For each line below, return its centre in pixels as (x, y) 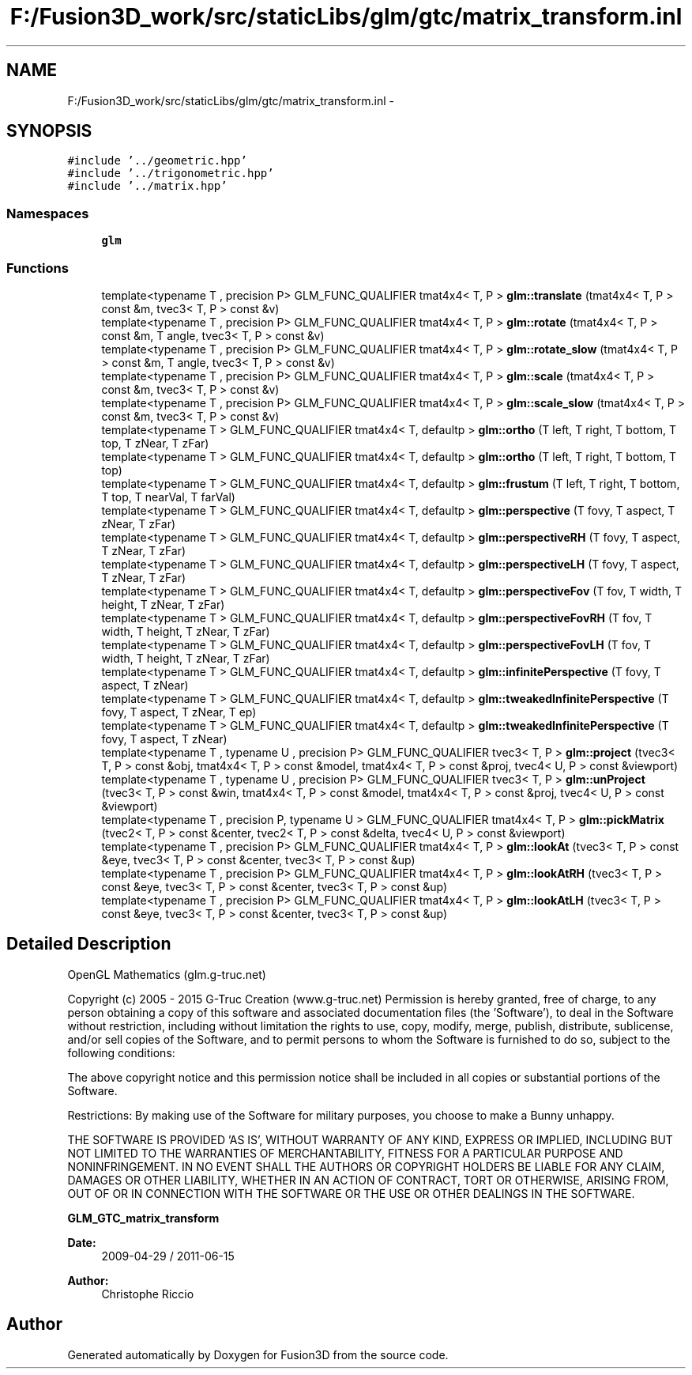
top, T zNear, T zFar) (155, 443)
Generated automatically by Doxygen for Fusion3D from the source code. (258, 1354)
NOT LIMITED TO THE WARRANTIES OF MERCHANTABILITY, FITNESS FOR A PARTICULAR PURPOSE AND (345, 1153)
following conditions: (121, 1052)
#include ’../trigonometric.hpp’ (171, 174)
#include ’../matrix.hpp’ (147, 186)
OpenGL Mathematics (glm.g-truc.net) (167, 974)
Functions (38, 268)
